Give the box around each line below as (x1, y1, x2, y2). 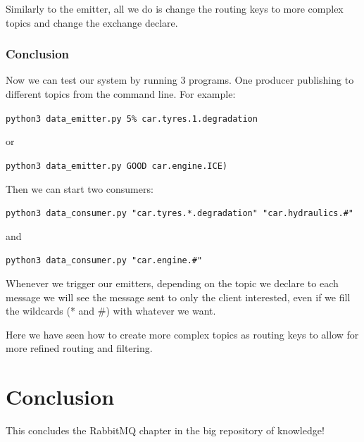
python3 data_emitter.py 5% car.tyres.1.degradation (6, 113, 258, 124)
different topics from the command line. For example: (6, 87, 236, 101)
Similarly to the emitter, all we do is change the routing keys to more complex (6, 1, 344, 15)
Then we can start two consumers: (6, 181, 153, 196)
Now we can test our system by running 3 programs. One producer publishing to (6, 72, 354, 87)
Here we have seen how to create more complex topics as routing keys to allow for (6, 327, 359, 341)
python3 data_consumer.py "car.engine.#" (6, 255, 203, 266)
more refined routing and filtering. (6, 341, 153, 355)
